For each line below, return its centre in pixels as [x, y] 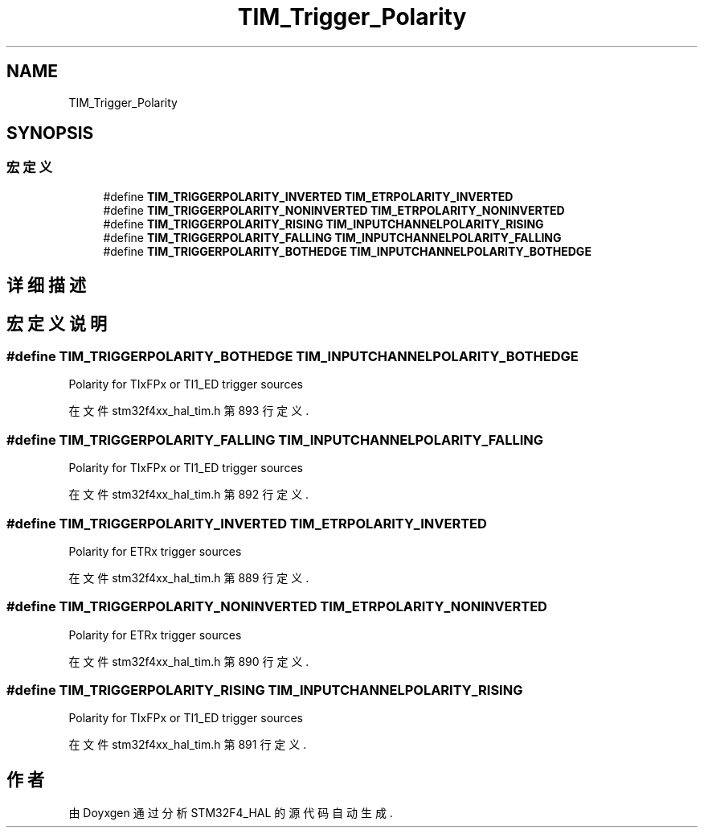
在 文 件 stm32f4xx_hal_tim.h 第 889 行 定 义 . [189, 577]
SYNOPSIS [50, 134]
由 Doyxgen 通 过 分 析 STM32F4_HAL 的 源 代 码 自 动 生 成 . [231, 813]
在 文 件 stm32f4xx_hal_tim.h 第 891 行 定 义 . [188, 745]
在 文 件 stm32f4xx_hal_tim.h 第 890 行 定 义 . [189, 661]
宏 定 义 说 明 [57, 323]
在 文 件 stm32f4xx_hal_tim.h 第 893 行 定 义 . [189, 411]
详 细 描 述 [46, 286]
